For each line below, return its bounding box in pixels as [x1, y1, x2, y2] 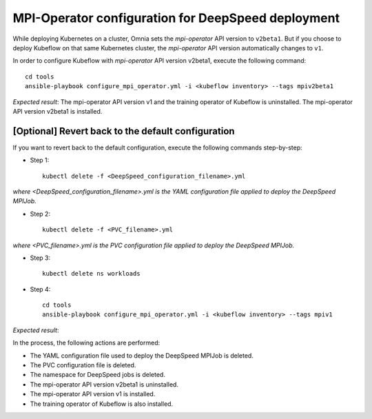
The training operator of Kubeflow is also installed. [30, 400, 174, 408]
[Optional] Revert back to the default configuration [12, 125, 235, 137]
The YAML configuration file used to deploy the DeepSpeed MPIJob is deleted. [30, 351, 254, 360]
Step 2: [30, 209, 51, 218]
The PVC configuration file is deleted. [30, 361, 136, 369]
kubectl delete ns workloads [42, 269, 141, 278]
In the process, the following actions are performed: [12, 338, 161, 347]
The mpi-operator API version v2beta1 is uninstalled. [30, 380, 179, 389]
